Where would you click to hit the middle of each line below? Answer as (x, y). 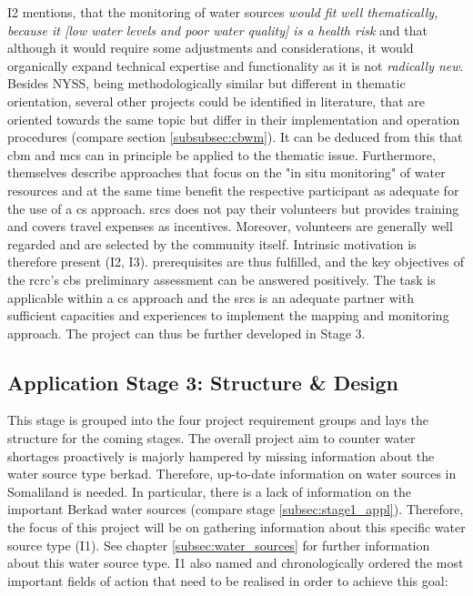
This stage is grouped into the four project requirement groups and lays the (218, 420)
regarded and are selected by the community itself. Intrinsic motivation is (212, 243)
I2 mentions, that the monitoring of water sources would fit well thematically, (223, 12)
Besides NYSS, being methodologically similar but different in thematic (206, 83)
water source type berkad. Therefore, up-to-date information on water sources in (232, 474)
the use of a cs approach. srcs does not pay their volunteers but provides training (233, 208)
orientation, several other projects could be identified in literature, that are (216, 101)
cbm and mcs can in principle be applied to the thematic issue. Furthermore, (221, 154)
